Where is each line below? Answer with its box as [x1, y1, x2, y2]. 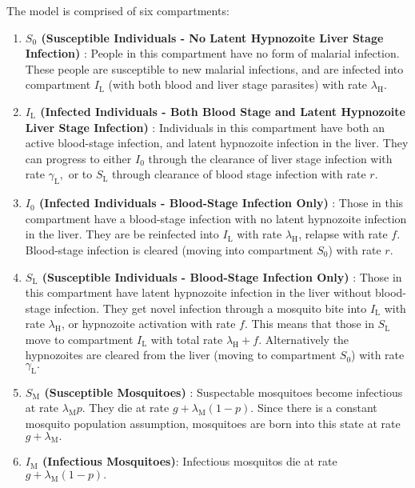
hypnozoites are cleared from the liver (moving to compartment [25, 346, 337, 363]
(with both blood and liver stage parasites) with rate [108, 76, 368, 93]
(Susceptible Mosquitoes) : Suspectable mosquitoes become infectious [44, 383, 403, 400]
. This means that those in [244, 315, 374, 332]
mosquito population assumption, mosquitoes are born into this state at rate [25, 415, 401, 432]
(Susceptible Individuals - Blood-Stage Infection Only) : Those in [42, 268, 402, 285]
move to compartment [25, 330, 134, 347]
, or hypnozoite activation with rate [61, 315, 236, 332]
